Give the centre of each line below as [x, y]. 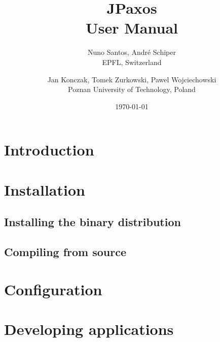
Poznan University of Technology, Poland [132, 89]
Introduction [49, 150]
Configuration [53, 289]
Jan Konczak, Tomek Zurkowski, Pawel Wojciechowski [132, 79]
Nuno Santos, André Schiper [132, 52]
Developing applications [89, 329]
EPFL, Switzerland [132, 62]
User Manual [132, 28]
